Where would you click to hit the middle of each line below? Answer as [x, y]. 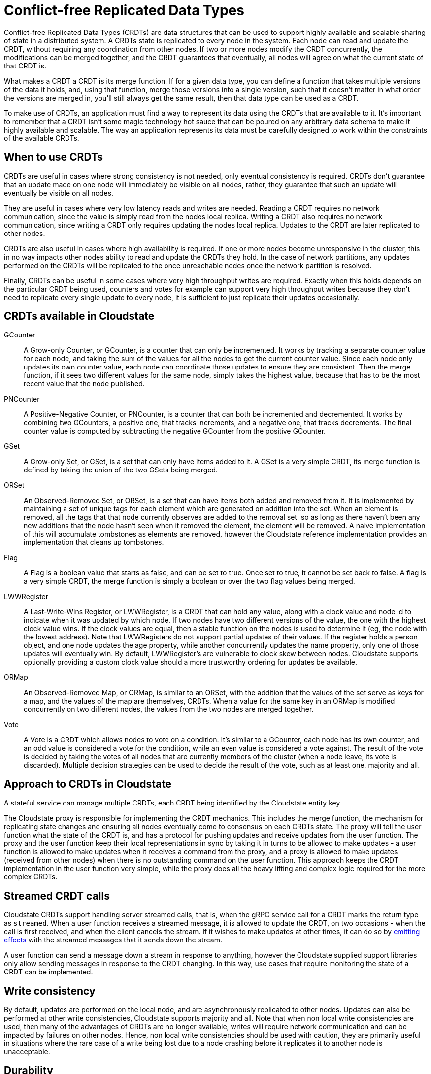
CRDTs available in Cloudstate [79, 316]
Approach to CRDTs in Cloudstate [88, 784]
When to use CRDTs [54, 157]
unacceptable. [27, 1051]
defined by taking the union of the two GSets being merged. [121, 470]
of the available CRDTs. [42, 138]
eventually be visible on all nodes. [59, 193]
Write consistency [50, 991]
